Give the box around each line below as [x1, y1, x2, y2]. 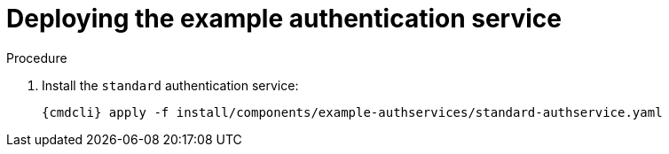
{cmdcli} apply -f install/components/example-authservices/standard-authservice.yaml [42, 104, 663, 119]
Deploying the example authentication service [6, 4, 562, 34]
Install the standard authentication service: [42, 77, 299, 93]
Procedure [6, 50, 67, 65]
